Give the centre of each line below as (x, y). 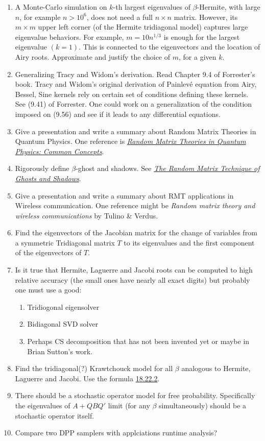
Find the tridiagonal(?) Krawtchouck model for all (94, 368)
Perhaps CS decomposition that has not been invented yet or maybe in (138, 341)
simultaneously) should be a (203, 405)
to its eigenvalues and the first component (189, 242)
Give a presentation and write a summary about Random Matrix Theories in (136, 131)
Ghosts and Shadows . (48, 178)
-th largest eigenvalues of (152, 7)
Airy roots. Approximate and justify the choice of (93, 56)
